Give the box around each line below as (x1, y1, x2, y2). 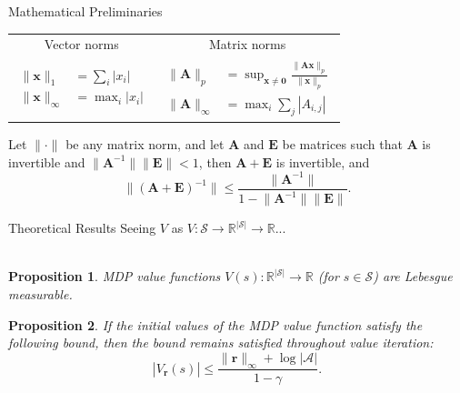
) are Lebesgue (373, 267, 453, 286)
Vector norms (44, 35, 119, 54)
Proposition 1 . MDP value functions (8, 267, 221, 286)
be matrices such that (282, 135, 403, 154)
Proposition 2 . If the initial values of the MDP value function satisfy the (8, 315, 423, 334)
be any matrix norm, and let (65, 135, 225, 154)
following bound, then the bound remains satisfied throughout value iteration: (8, 333, 434, 352)
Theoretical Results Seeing (8, 218, 156, 237)
